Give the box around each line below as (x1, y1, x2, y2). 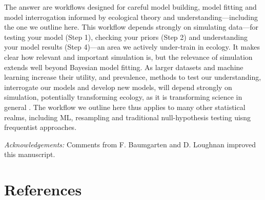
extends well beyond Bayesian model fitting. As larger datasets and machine (4, 61, 243, 72)
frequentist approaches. (4, 122, 77, 132)
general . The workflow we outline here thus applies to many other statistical (4, 101, 246, 112)
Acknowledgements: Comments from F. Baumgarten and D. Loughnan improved (4, 139, 256, 149)
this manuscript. (4, 149, 55, 160)
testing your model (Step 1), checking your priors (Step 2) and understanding (4, 31, 248, 42)
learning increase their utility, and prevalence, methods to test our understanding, (4, 72, 261, 82)
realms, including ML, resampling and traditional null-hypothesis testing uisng (4, 112, 251, 122)
